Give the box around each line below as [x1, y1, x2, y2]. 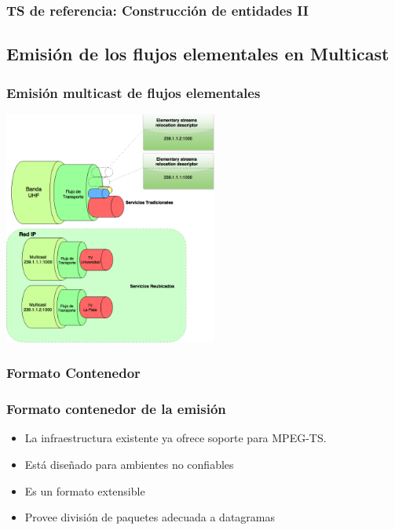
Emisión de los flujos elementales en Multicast [6, 42, 390, 66]
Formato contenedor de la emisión [6, 399, 226, 419]
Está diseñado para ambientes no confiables [24, 456, 234, 472]
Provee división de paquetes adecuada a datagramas [24, 509, 276, 525]
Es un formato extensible [24, 482, 145, 499]
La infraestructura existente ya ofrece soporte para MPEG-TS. [24, 430, 327, 446]
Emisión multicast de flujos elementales [6, 82, 261, 102]
